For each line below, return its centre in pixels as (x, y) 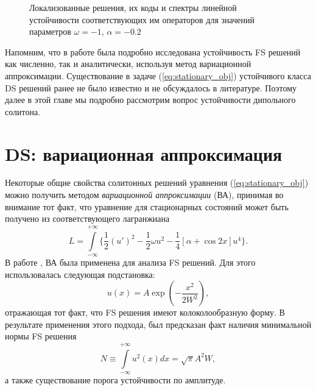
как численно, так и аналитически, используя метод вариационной (128, 64)
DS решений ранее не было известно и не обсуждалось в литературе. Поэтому (151, 87)
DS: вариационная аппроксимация (144, 153)
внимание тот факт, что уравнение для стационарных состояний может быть (147, 206)
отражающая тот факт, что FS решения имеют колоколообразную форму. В (145, 312)
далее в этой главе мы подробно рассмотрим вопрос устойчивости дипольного (150, 100)
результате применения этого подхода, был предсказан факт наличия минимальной (158, 324)
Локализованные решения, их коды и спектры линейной (133, 7)
